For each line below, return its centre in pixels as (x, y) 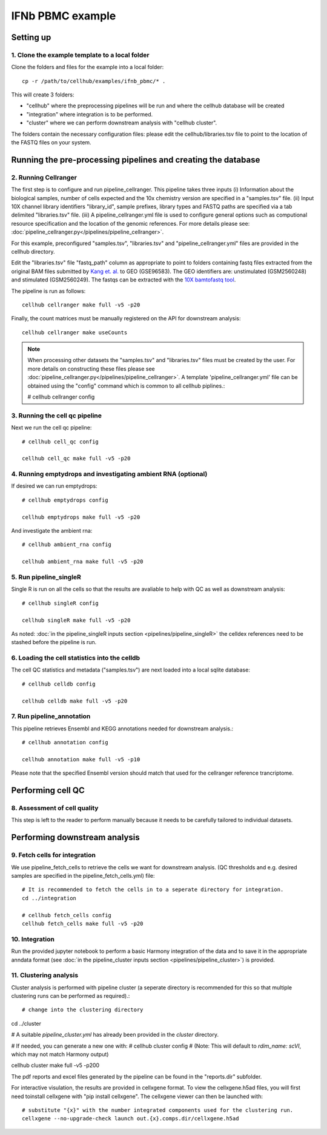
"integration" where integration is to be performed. (90, 114)
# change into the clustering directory (83, 1010)
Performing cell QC (48, 791)
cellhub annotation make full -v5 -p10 (81, 759)
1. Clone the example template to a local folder (80, 55)
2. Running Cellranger (44, 177)
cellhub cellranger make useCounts (75, 332)
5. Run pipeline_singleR (46, 577)
